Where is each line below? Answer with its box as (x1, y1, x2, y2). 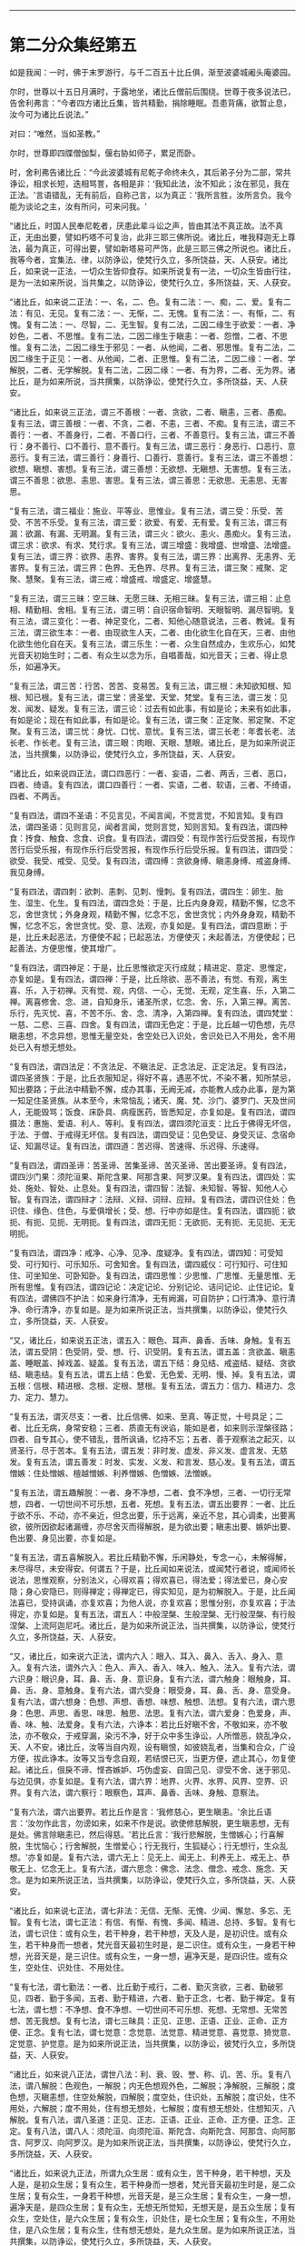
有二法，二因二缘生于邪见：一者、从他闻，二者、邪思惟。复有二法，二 (33, 342, 296, 353)
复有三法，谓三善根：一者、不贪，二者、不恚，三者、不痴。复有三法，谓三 (9, 417, 288, 428)
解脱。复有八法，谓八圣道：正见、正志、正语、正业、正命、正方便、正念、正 (9, 2114, 296, 2125)
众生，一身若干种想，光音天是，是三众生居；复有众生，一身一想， (48, 2190, 296, 2201)
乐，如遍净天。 (9, 661, 65, 672)
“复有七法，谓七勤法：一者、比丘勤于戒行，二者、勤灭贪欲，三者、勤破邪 (9, 1981, 284, 1991)
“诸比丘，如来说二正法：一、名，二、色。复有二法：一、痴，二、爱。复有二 (9, 296, 292, 307)
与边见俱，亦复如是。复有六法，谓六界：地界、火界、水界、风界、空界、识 (9, 1775, 288, 1786)
